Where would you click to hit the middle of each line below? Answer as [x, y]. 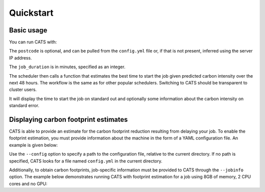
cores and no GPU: [28, 184]
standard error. [24, 106]
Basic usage [28, 30]
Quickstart [31, 13]
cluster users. [23, 90]
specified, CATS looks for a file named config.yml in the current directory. [86, 161]
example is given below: [34, 145]
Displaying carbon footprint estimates [68, 120]
